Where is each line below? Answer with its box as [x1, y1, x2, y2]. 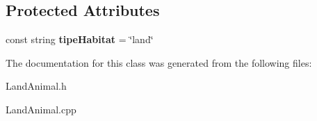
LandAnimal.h [6, 79, 67, 93]
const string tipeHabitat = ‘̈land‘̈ [6, 32, 154, 47]
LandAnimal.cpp [6, 102, 76, 116]
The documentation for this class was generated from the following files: [6, 55, 312, 70]
